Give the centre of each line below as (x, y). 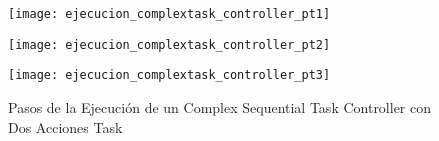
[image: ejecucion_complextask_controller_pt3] (169, 75)
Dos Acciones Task (65, 126)
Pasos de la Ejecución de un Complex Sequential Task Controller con (220, 106)
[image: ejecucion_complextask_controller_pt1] (169, 14)
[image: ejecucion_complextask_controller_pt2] (169, 44)
